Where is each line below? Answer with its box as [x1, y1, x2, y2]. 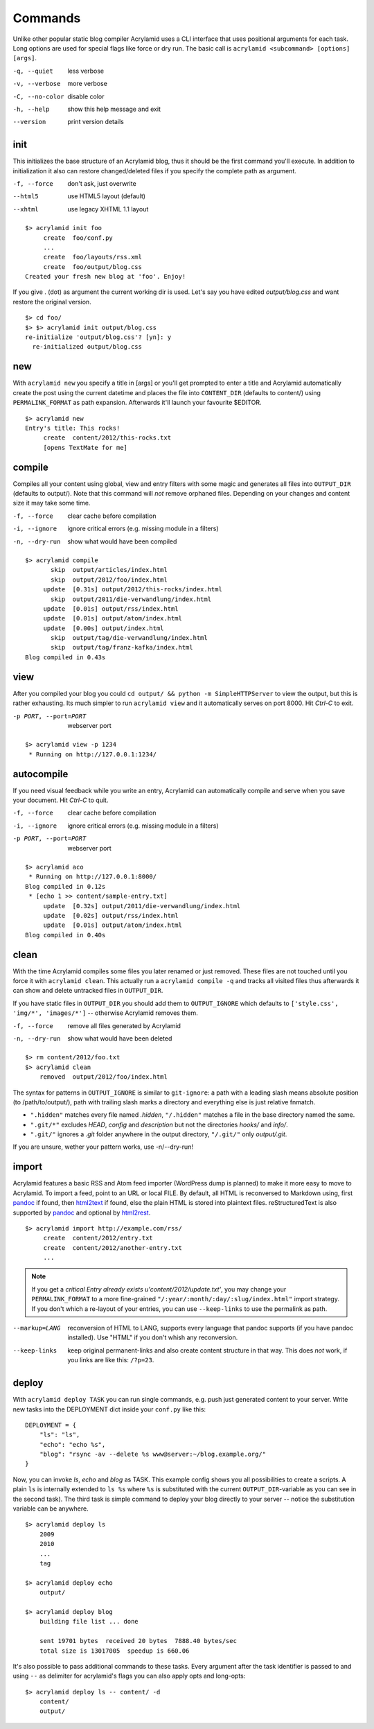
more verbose [67, 80, 107, 88]
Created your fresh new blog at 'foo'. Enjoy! [25, 272, 186, 281]
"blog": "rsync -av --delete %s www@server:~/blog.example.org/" [39, 1450, 267, 1459]
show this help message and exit [67, 105, 161, 113]
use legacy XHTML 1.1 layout [67, 205, 149, 213]
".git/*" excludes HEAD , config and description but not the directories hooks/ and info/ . [30, 1120, 288, 1129]
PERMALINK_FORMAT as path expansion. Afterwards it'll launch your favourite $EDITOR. [12, 399, 262, 407]
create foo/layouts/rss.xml [43, 253, 142, 261]
